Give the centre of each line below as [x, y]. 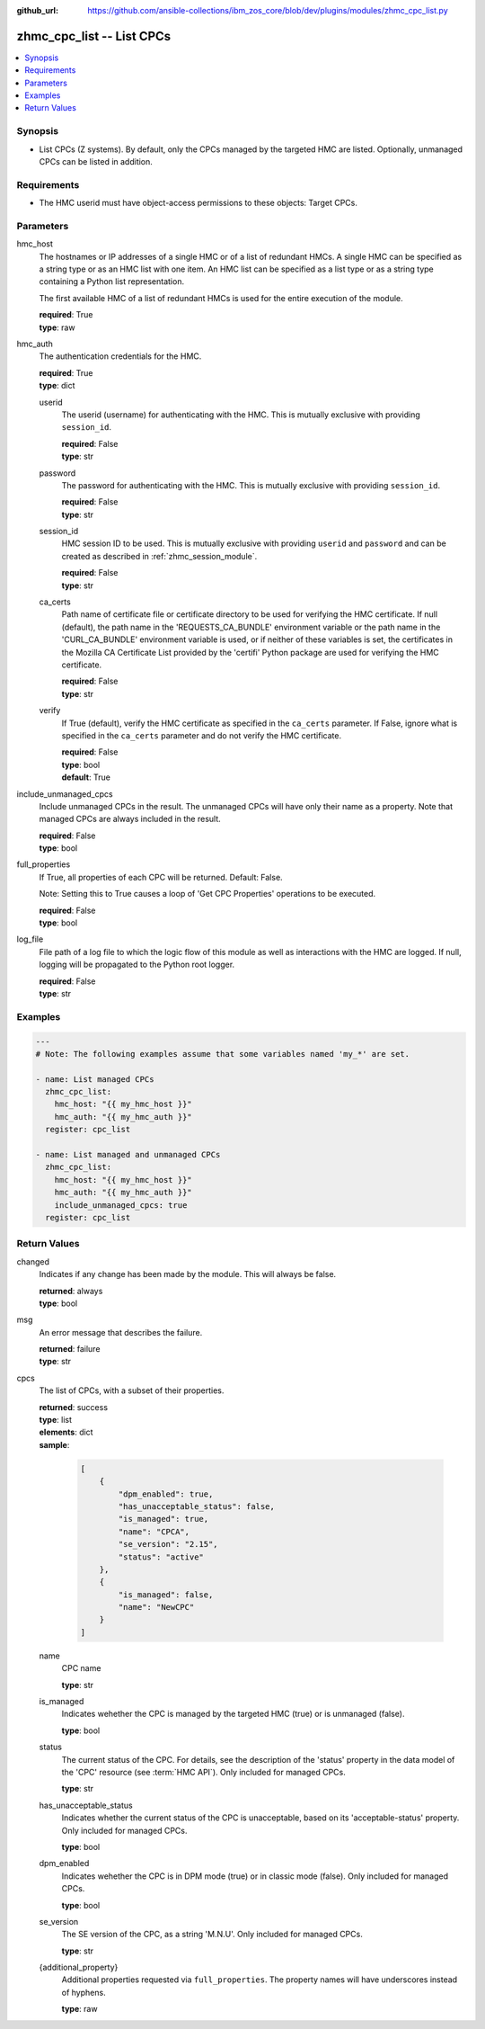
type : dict [57, 386]
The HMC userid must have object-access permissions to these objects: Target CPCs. [198, 203]
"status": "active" [161, 1557]
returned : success [73, 1407]
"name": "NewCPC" [156, 1607]
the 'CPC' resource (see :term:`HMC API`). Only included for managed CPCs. [203, 1772]
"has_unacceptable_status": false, [197, 1506]
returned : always [71, 1291]
